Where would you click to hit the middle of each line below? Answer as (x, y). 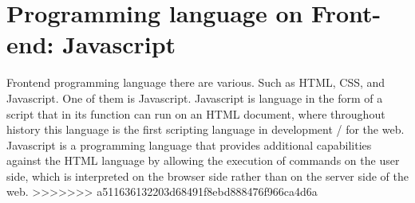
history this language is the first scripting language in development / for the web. (206, 129)
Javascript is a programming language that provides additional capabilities (189, 144)
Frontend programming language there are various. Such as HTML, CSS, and (196, 82)
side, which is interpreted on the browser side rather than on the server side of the (207, 176)
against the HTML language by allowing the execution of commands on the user (203, 160)
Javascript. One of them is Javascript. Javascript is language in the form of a (195, 98)
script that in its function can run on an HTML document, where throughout (196, 113)
